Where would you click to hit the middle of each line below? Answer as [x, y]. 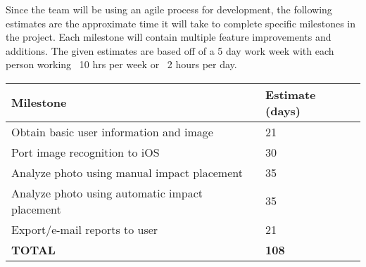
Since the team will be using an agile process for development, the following [169, 9]
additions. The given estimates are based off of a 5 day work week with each [170, 50]
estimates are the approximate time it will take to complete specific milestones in [181, 23]
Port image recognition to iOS [86, 152]
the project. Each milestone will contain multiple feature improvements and [169, 37]
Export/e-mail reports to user [85, 229]
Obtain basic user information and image [112, 131]
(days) [283, 110]
